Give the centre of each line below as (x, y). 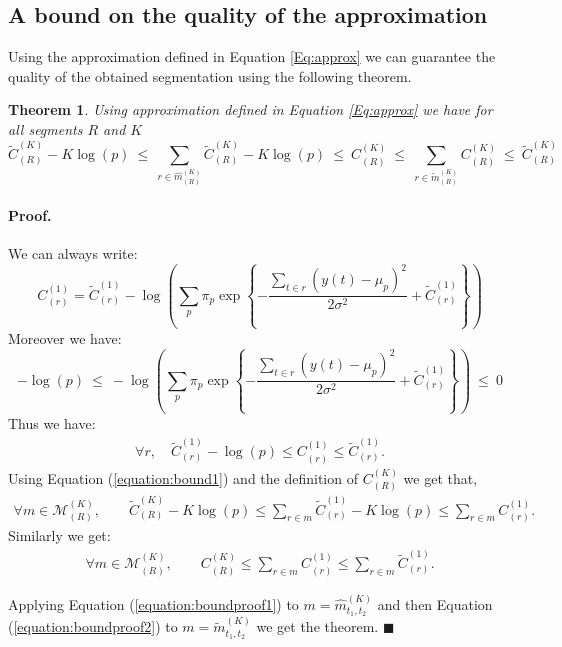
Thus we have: (52, 422)
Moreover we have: (65, 337)
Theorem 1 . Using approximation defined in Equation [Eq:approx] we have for (250, 109)
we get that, (440, 477)
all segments (45, 128)
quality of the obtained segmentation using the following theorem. (210, 75)
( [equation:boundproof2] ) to (93, 626)
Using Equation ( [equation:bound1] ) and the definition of (183, 477)
